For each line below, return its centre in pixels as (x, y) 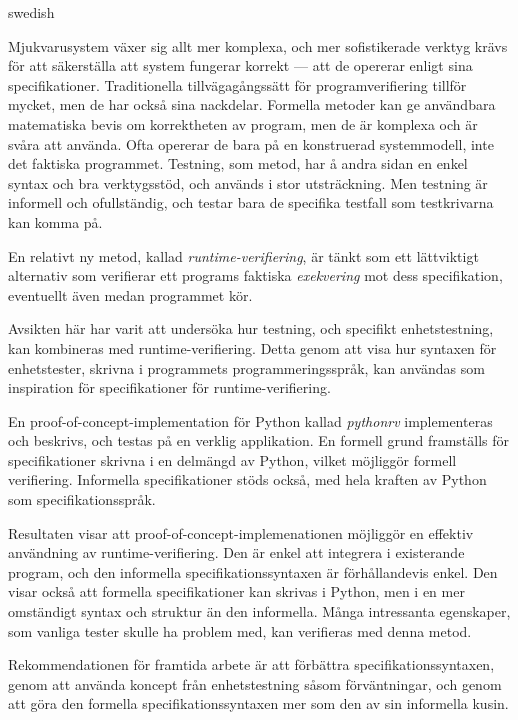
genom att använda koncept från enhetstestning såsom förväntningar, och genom (255, 683)
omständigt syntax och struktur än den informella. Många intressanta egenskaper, (259, 611)
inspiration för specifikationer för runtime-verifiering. (169, 387)
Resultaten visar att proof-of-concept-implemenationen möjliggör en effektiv (241, 532)
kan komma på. (55, 221)
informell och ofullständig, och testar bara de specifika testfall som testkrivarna (251, 202)
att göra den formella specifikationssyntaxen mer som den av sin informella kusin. (258, 703)
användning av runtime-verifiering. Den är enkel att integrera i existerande (236, 552)
